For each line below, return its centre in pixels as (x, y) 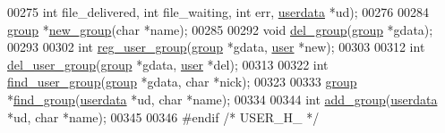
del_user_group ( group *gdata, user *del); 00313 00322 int (168, 64)
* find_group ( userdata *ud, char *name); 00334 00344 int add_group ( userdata (222, 99)
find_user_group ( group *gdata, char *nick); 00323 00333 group (182, 82)
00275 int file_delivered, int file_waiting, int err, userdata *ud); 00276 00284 (218, 12)
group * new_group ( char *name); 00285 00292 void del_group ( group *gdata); (220, 29)
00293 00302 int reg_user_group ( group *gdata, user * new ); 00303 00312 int (216, 47)
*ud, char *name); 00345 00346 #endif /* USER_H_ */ (163, 116)
